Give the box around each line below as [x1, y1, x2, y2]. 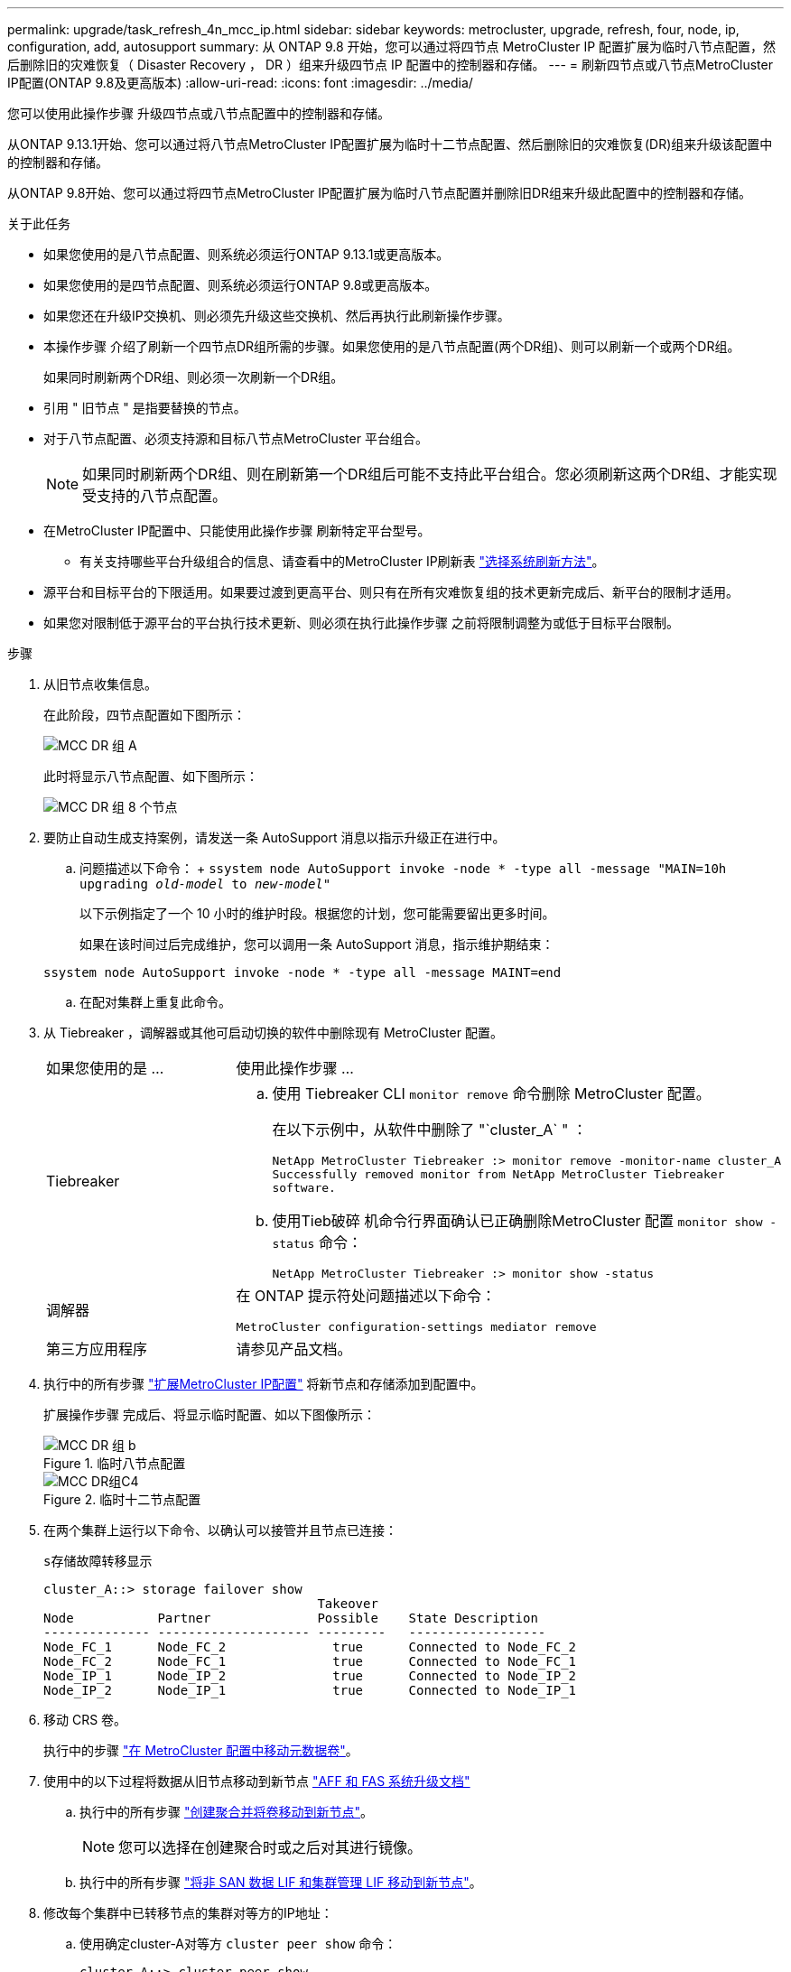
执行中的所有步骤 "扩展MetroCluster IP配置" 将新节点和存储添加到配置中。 [43, 1376, 484, 1391]
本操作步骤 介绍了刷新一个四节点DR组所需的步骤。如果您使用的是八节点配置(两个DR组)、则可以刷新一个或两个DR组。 [43, 339, 740, 354]
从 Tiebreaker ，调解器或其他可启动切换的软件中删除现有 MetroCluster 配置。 [43, 1025, 503, 1040]
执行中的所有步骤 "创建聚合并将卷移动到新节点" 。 [79, 1804, 373, 1819]
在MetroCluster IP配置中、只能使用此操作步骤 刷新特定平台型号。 [43, 523, 431, 538]
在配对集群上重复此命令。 [79, 994, 231, 1009]
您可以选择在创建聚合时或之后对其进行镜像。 [118, 1838, 423, 1856]
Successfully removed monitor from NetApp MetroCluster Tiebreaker [272, 1167, 725, 1181]
